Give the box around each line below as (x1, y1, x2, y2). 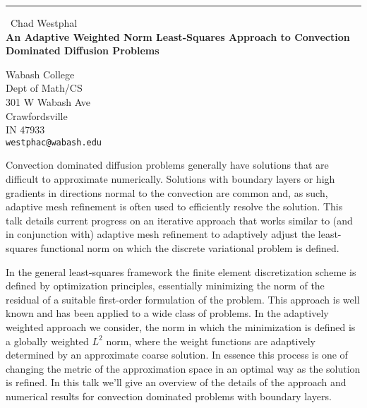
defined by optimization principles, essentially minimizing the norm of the (6, 278, 325, 293)
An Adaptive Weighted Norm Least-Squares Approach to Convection (6, 29, 350, 44)
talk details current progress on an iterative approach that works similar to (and (6, 212, 353, 227)
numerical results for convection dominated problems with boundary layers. (6, 388, 332, 403)
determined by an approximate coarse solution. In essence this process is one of (6, 347, 348, 362)
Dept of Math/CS (6, 80, 83, 95)
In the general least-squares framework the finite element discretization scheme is (6, 264, 356, 279)
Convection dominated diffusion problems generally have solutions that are (6, 157, 329, 172)
